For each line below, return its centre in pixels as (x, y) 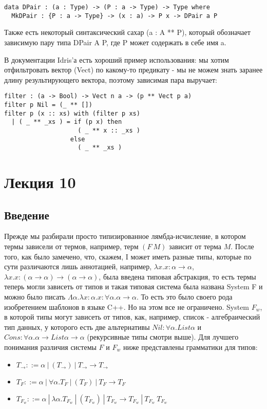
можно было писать (35, 297)
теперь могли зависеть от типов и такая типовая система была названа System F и (133, 286)
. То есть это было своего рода (184, 297)
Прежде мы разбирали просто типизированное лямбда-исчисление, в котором (125, 236)
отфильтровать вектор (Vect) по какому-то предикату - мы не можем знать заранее (133, 70)
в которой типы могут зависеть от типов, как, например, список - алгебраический (132, 317)
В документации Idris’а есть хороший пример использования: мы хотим (117, 59)
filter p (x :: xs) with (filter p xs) (72, 113)
